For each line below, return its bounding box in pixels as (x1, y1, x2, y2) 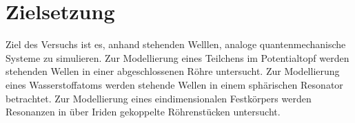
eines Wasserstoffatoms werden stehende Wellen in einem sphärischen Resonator (6, 77, 343, 91)
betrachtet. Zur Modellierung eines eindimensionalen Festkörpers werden (6, 91, 312, 105)
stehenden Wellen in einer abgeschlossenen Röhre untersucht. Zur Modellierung (6, 64, 340, 78)
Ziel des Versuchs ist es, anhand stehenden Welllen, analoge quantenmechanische (6, 37, 346, 52)
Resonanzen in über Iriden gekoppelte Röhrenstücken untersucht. (6, 104, 281, 119)
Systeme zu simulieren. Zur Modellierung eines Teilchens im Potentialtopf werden (6, 50, 349, 65)
